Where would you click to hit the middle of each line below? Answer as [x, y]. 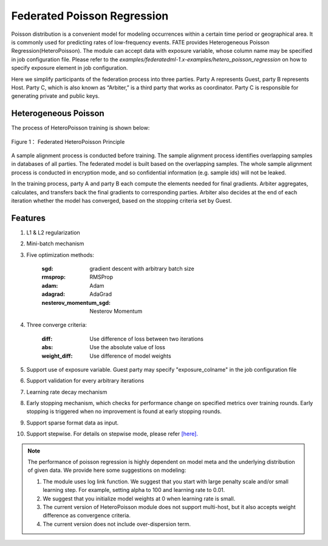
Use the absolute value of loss [127, 347]
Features [28, 218]
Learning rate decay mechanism [67, 392]
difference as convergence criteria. [87, 516]
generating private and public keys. [55, 96]
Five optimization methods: [60, 254]
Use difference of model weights [130, 356]
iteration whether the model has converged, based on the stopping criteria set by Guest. [121, 200]
